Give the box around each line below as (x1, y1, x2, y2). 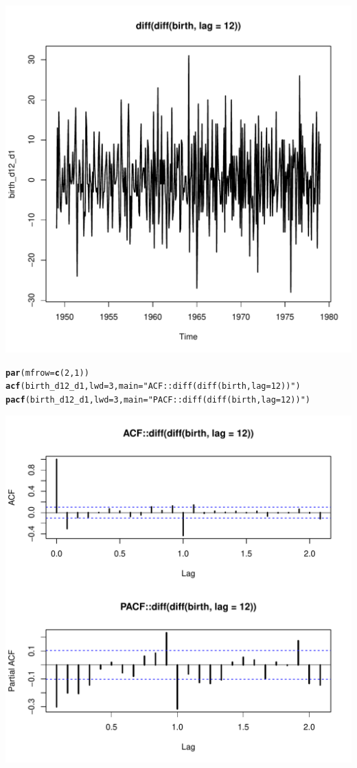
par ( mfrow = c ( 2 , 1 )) (5, 367, 89, 378)
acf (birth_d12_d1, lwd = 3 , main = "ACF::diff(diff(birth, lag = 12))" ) (5, 381, 301, 392)
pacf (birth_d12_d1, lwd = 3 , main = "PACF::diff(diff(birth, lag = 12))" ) (5, 394, 310, 405)
